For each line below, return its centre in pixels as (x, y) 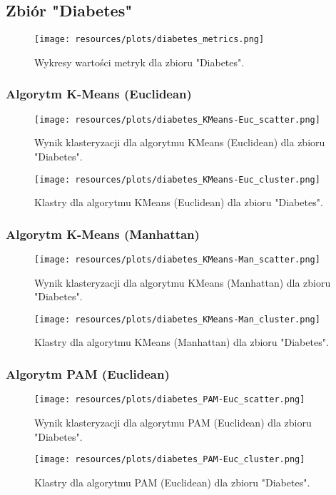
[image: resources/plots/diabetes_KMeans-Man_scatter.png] (177, 259)
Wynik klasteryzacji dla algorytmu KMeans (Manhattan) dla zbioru (183, 282)
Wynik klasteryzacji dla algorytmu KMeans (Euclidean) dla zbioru (180, 142)
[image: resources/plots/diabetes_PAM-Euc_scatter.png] (170, 400)
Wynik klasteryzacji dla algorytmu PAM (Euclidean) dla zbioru (173, 422)
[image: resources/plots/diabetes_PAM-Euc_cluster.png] (170, 460)
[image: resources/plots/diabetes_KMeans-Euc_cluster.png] (177, 179)
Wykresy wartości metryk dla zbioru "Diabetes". (139, 62)
